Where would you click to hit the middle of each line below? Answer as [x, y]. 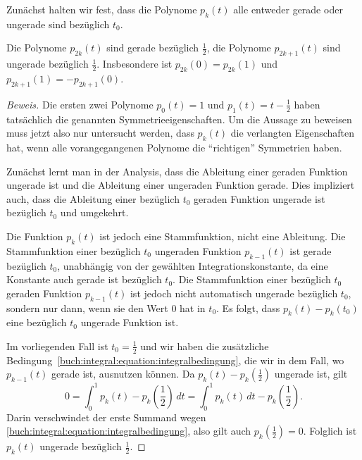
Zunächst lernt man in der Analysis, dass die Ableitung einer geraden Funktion [177, 171]
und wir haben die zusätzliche [205, 346]
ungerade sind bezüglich [58, 24]
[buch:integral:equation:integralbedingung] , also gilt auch [129, 431]
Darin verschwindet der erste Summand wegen [106, 417]
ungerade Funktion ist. [130, 322]
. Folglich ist [330, 431]
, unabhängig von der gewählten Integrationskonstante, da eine [193, 265]
